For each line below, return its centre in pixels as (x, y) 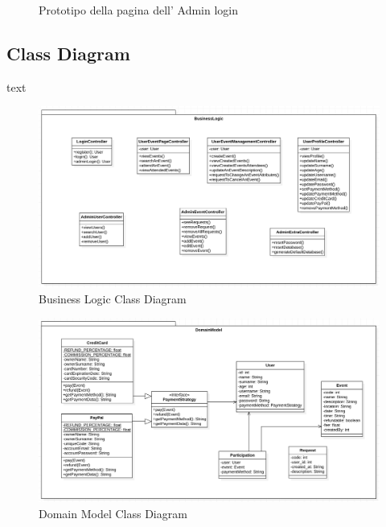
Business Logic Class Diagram (113, 298)
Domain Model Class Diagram (113, 513)
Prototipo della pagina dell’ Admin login (139, 10)
